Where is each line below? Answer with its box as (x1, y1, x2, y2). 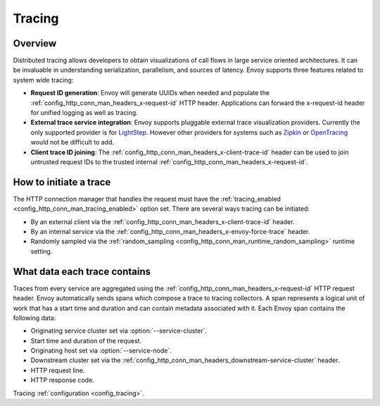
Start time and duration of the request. (30, 336, 142, 345)
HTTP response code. (30, 376, 94, 384)
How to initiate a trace (13, 176, 111, 188)
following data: (13, 314, 56, 322)
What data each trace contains (13, 265, 151, 278)
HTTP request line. (30, 366, 85, 374)
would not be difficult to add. (30, 138, 115, 147)
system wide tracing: (13, 75, 74, 84)
